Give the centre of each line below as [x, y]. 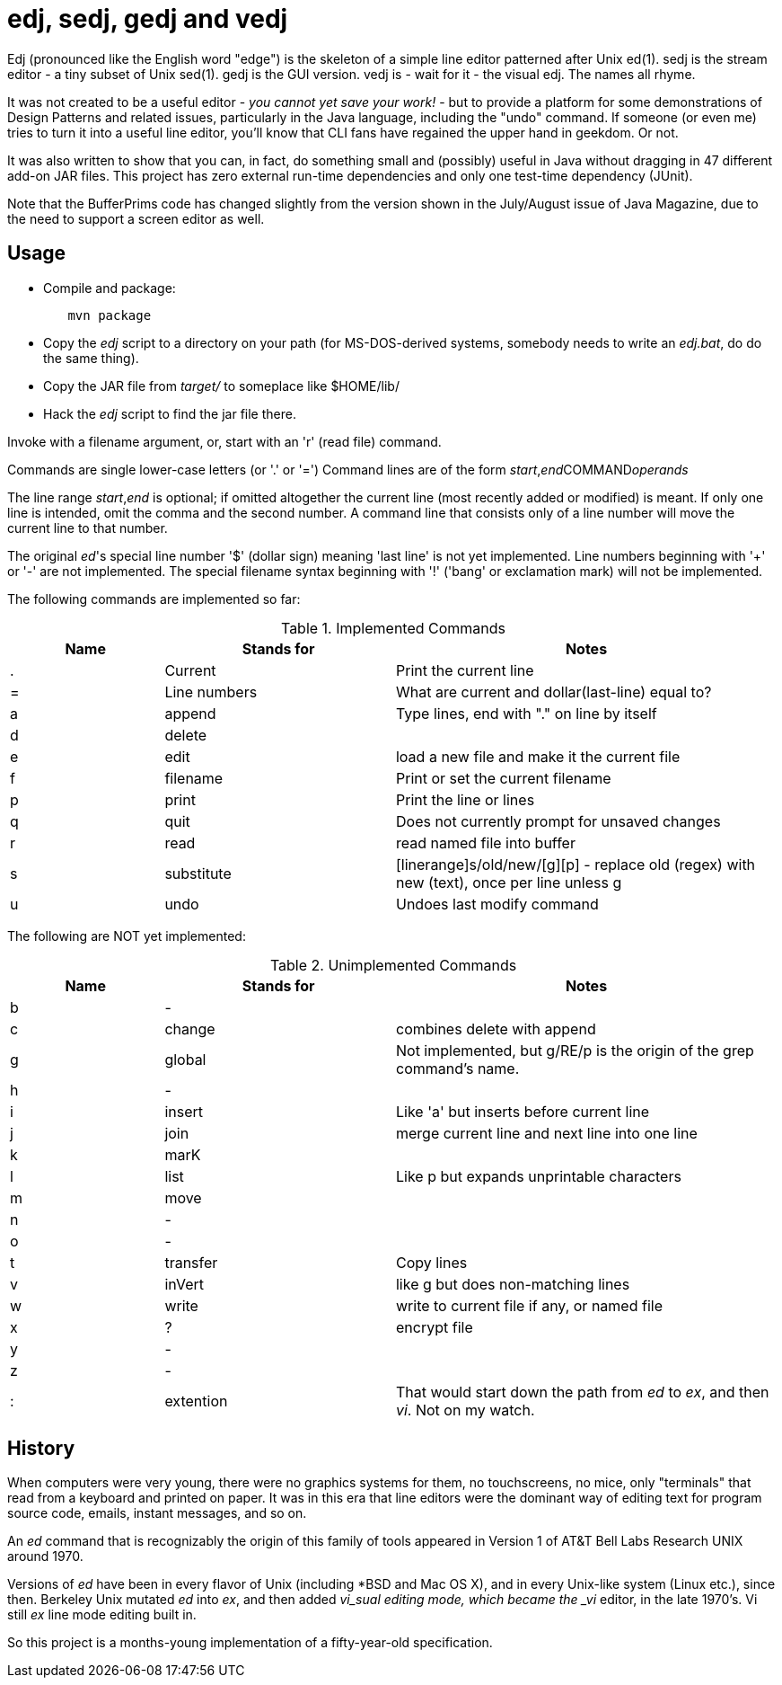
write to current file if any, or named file [529, 1305]
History [41, 1449]
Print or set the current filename [503, 778]
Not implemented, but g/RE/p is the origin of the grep [575, 1050]
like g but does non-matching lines [513, 1284]
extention [196, 1401]
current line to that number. [88, 528]
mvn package [110, 315]
